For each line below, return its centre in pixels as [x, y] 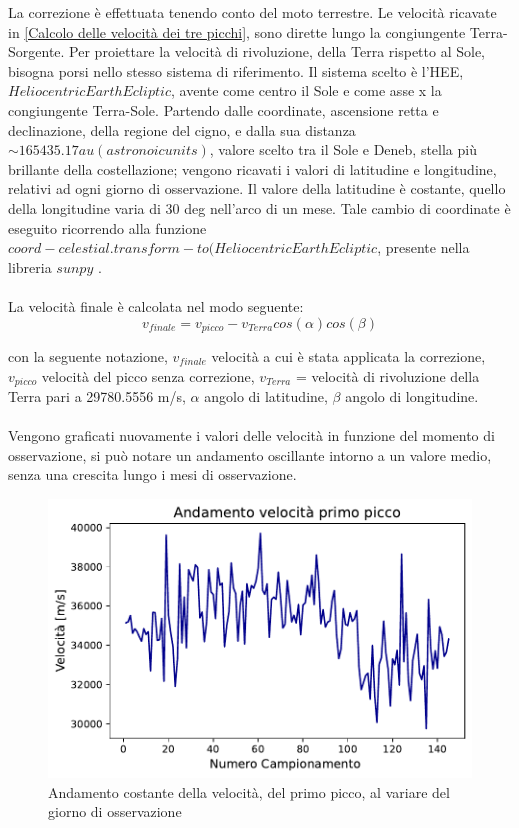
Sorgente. [36, 51]
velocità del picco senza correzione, [148, 375]
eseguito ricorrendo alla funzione [107, 227]
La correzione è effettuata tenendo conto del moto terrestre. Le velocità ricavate [252, 12]
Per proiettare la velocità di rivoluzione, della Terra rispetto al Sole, [277, 51]
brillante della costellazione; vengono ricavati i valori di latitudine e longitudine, [252, 168]
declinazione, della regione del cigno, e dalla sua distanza [182, 129]
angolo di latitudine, [266, 396]
